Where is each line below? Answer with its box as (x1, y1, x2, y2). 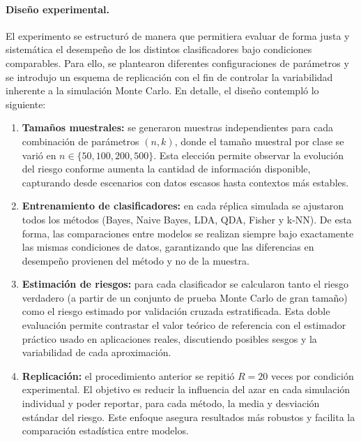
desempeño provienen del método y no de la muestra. (22, 253, 249, 267)
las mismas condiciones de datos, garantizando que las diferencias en (22, 240, 314, 254)
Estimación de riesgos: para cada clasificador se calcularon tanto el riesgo (22, 277, 348, 291)
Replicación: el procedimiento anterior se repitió (22, 368, 235, 383)
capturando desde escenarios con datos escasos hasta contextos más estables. (22, 175, 349, 189)
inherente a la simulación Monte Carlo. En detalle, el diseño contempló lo (6, 83, 319, 98)
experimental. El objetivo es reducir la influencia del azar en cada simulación (22, 382, 351, 397)
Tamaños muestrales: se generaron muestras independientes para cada (22, 120, 333, 135)
